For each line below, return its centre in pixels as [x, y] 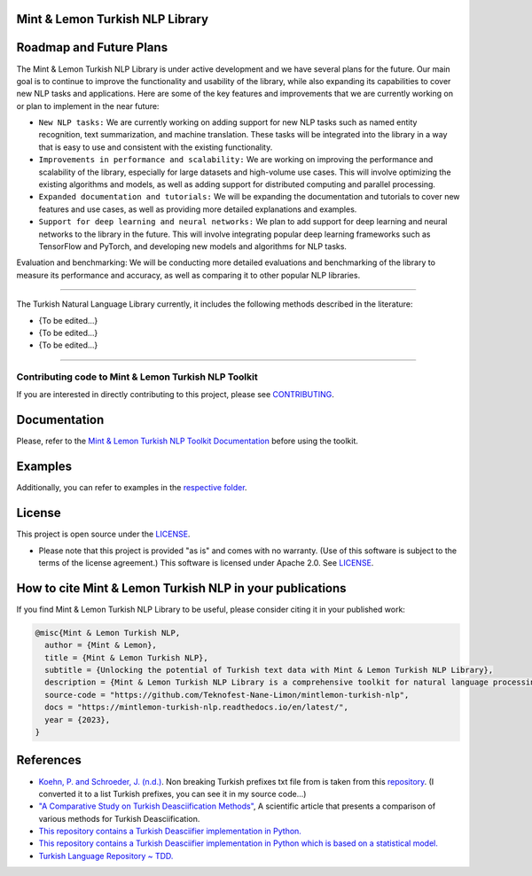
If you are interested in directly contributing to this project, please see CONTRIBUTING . [175, 395]
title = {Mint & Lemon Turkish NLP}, [126, 657]
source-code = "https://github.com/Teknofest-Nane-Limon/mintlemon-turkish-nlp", [227, 695]
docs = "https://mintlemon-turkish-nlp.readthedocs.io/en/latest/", [197, 708]
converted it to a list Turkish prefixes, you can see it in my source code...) [172, 794]
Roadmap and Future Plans [92, 47]
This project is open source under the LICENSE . [103, 534]
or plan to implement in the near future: [88, 106]
